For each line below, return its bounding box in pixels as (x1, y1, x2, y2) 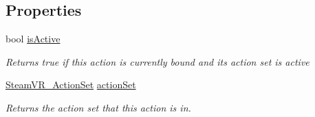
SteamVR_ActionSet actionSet (6, 77, 136, 92)
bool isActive (6, 31, 61, 46)
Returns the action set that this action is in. (6, 100, 191, 114)
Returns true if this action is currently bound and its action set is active (6, 54, 309, 68)
